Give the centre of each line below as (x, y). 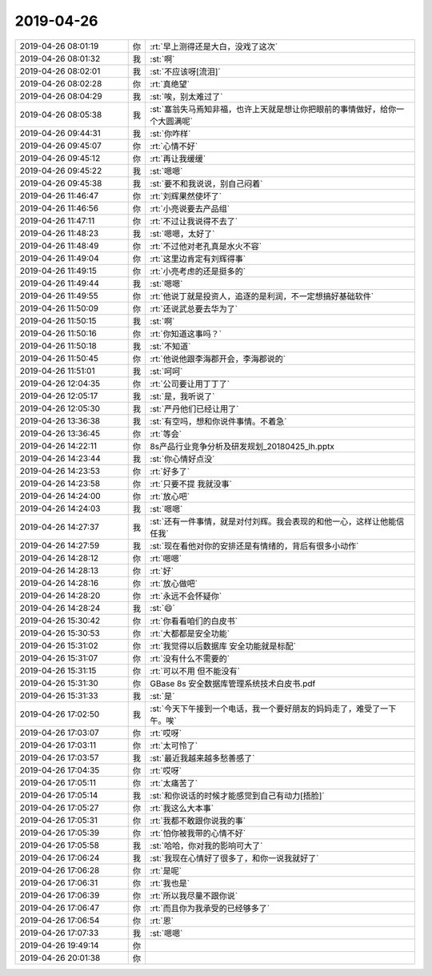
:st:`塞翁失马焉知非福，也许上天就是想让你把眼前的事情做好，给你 (273, 109)
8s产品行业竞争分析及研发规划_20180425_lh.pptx (242, 446)
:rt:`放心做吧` (174, 583)
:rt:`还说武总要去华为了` (194, 308)
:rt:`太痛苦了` (174, 783)
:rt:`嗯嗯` (166, 558)
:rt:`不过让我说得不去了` (194, 221)
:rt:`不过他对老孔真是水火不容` (206, 246)
